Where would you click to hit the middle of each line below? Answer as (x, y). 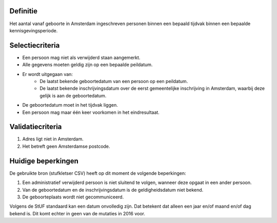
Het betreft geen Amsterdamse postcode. (66, 146)
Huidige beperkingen (44, 161)
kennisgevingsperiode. (34, 30)
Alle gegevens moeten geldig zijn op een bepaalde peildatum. (87, 65)
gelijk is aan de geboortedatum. (73, 95)
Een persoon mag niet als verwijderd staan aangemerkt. (81, 57)
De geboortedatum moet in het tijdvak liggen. (70, 105)
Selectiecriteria (35, 45)
